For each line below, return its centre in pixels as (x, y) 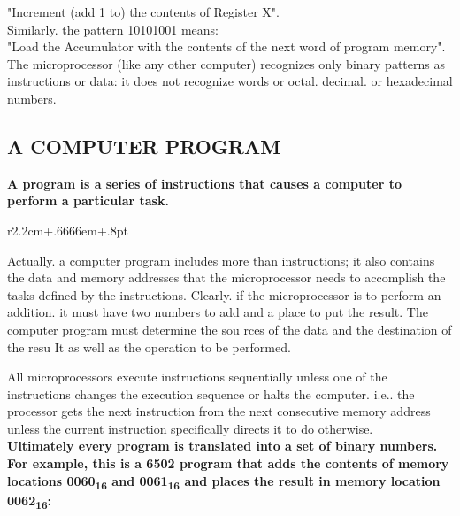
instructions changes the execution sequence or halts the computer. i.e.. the (211, 393)
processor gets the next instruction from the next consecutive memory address (219, 411)
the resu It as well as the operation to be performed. (149, 347)
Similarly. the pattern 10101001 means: (113, 29)
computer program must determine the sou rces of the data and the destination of (230, 329)
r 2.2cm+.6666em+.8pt (68, 230)
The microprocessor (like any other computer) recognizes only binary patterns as (226, 63)
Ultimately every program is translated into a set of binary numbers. (222, 446)
